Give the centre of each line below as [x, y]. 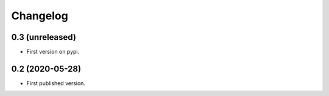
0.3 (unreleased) [44, 37]
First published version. [56, 83]
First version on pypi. [53, 52]
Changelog [40, 16]
